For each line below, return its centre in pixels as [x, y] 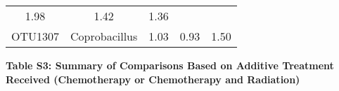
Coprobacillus [104, 36]
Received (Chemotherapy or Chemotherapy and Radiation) [153, 79]
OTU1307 [36, 36]
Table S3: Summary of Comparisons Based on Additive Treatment [170, 65]
